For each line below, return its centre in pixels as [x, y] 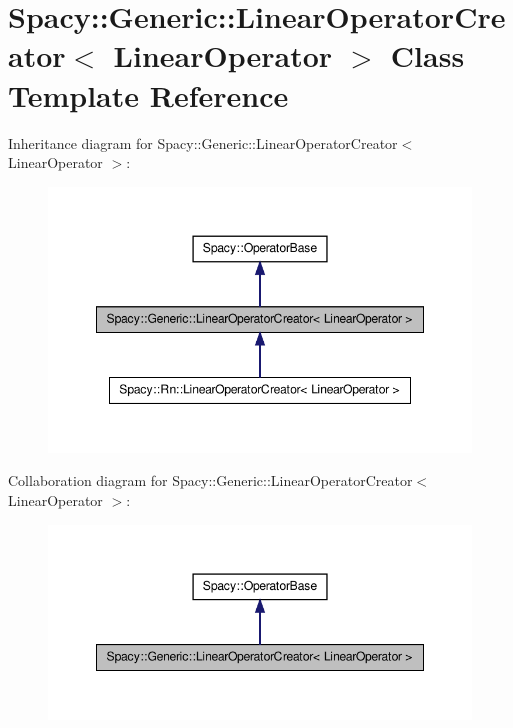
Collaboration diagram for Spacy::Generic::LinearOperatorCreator [210, 480]
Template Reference [148, 94]
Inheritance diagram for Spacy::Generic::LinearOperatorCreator [203, 142]
